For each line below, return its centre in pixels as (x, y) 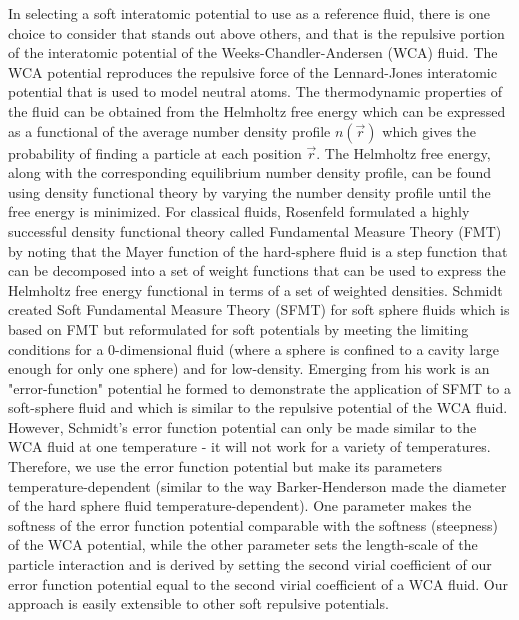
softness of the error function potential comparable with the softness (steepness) (253, 524)
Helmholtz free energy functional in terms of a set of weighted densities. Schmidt (255, 289)
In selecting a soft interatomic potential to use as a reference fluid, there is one (249, 13)
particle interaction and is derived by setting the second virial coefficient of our (250, 564)
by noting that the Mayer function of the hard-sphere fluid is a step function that (258, 250)
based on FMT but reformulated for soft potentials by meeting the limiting (238, 328)
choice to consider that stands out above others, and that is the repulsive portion (256, 32)
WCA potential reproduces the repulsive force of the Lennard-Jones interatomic (252, 71)
